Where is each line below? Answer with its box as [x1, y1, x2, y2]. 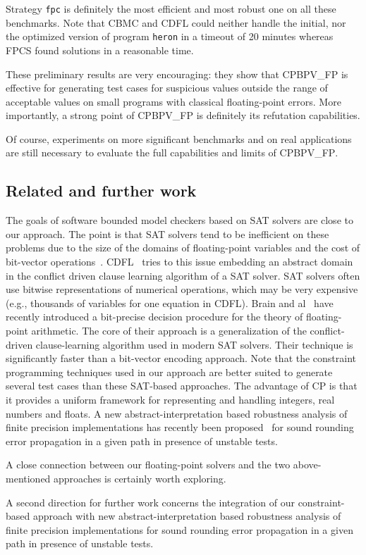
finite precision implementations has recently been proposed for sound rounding [6, 420, 354, 435]
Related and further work [6, 180, 197, 201]
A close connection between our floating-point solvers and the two [6, 457, 291, 472]
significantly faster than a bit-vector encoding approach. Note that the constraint [6, 351, 357, 366]
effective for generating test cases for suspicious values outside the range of [6, 80, 328, 95]
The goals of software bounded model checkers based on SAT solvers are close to [6, 213, 353, 227]
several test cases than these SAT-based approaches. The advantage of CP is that [6, 378, 358, 393]
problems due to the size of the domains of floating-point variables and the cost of [6, 240, 360, 255]
